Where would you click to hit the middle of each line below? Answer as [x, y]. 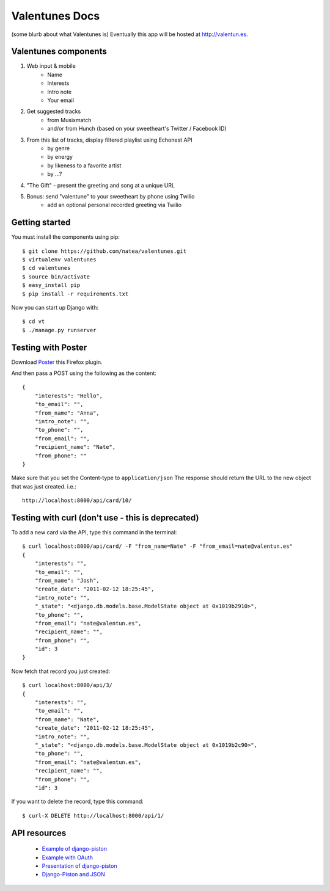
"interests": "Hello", [69, 396]
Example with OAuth [67, 857]
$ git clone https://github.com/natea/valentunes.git [104, 251]
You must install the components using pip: [66, 237]
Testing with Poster [49, 347]
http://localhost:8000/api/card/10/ [77, 500]
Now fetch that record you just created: [61, 671]
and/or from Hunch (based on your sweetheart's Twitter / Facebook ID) [137, 129]
